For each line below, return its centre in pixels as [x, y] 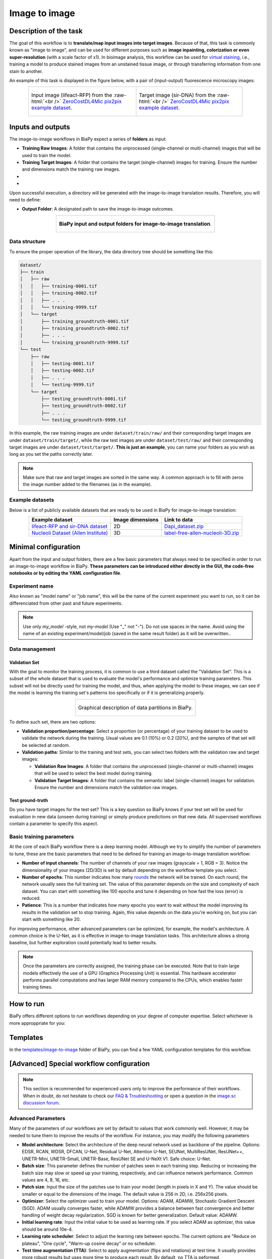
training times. [38, 987]
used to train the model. [47, 155]
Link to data [179, 520]
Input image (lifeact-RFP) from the [72, 95]
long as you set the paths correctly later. [51, 454]
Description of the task [46, 31]
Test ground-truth [28, 800]
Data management [32, 649]
